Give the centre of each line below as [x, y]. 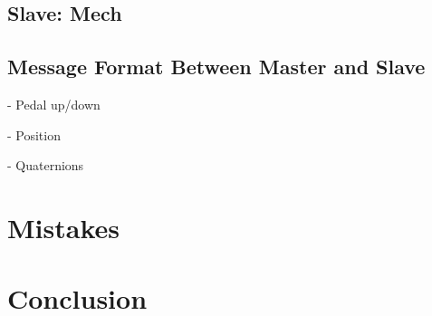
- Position [34, 134]
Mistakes [63, 227]
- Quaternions [46, 165]
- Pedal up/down [54, 104]
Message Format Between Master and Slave [216, 67]
